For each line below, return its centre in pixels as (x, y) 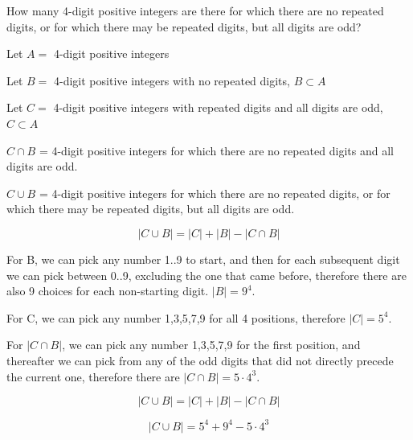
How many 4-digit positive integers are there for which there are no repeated (195, 10)
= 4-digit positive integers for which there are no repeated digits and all (216, 150)
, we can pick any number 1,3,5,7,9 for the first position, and (211, 345)
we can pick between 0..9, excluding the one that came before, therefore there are (206, 275)
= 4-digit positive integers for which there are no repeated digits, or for (215, 193)
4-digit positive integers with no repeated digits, (172, 80)
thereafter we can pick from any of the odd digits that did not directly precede (200, 360)
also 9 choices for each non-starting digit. (108, 291)
